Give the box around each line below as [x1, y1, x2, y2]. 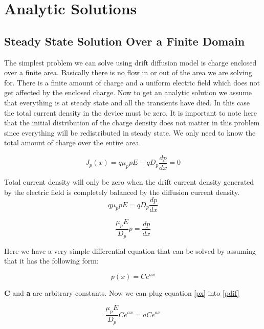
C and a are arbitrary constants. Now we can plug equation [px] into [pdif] [4, 287, 239, 298]
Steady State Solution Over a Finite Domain [4, 33, 245, 49]
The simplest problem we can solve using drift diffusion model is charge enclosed [4, 57, 257, 68]
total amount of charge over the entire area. [4, 137, 141, 148]
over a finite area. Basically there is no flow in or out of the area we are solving [4, 67, 252, 78]
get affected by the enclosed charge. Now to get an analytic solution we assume [4, 87, 252, 98]
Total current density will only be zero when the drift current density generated [4, 176, 254, 187]
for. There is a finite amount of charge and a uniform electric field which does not [4, 77, 260, 87]
